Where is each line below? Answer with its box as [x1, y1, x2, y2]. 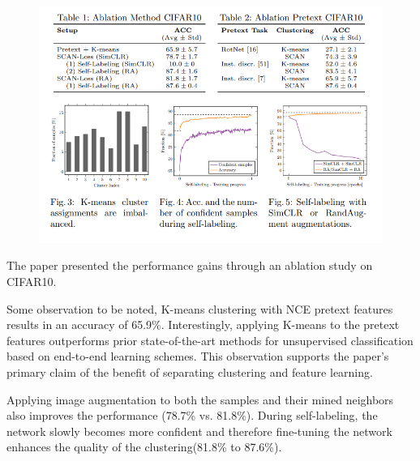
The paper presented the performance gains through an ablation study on [6, 257, 373, 274]
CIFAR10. [6, 273, 57, 289]
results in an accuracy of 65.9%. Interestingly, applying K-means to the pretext [6, 316, 400, 333]
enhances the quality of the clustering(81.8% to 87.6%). [6, 438, 282, 455]
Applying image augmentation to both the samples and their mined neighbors [6, 391, 394, 408]
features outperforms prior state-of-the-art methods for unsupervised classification [6, 331, 414, 348]
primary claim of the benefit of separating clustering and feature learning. [6, 363, 373, 380]
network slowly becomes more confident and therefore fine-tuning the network [6, 422, 392, 439]
